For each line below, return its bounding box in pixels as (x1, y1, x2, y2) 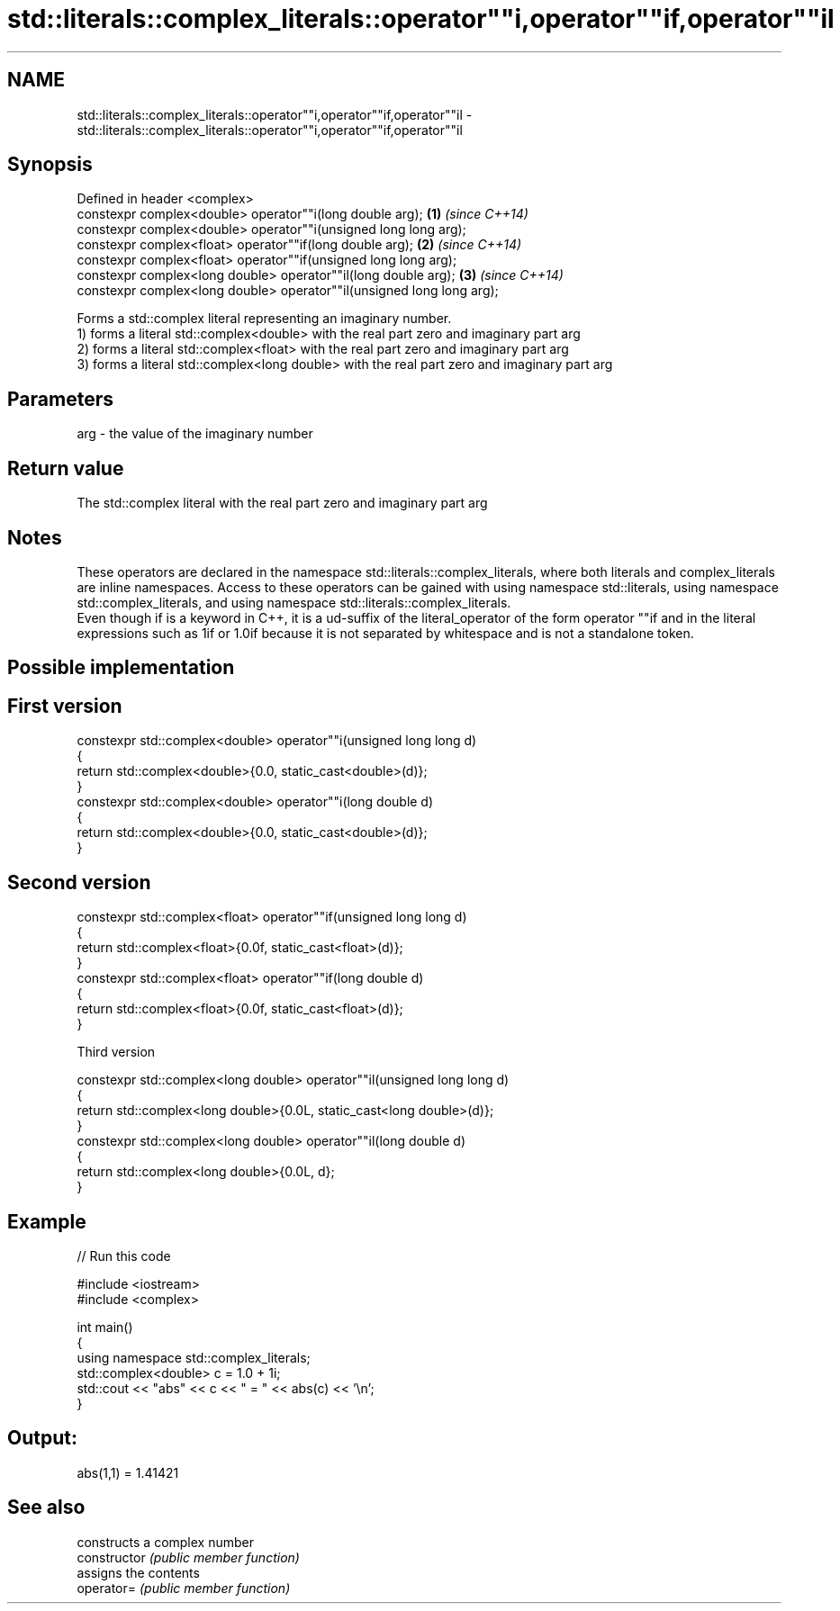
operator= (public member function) (77, 1579, 291, 1596)
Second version (7, 870, 151, 894)
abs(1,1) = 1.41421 (77, 1464, 179, 1480)
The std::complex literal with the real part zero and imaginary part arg (77, 495, 488, 511)
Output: (7, 1426, 77, 1450)
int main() (77, 1318, 133, 1335)
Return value (7, 456, 124, 480)
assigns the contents (77, 1564, 200, 1580)
